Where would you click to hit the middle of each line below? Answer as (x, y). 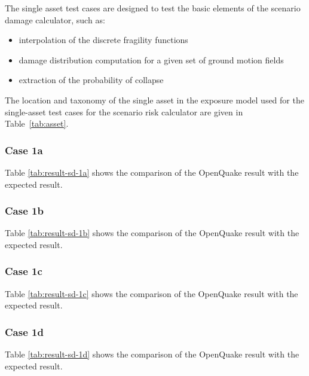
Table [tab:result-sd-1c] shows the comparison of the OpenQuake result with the (152, 293)
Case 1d (24, 331)
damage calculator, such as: (55, 19)
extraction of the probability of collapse (91, 80)
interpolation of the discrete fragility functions (103, 40)
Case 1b (24, 211)
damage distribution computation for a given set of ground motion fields (151, 59)
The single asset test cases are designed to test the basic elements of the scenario (153, 8)
